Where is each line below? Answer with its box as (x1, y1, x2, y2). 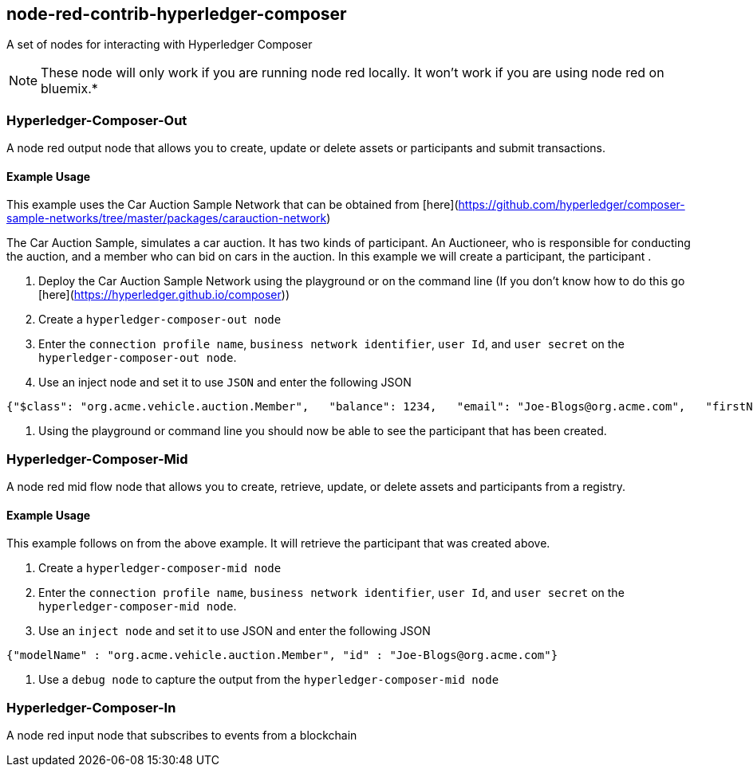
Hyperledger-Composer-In (6, 699, 176, 716)
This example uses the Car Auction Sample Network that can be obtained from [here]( (6, 198, 459, 212)
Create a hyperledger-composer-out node (38, 312, 282, 327)
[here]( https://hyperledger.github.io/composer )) (38, 288, 290, 302)
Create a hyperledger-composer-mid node (38, 561, 282, 575)
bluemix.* (41, 80, 98, 97)
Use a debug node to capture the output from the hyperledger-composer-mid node (38, 673, 499, 687)
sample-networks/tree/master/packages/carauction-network (6, 211, 327, 226)
